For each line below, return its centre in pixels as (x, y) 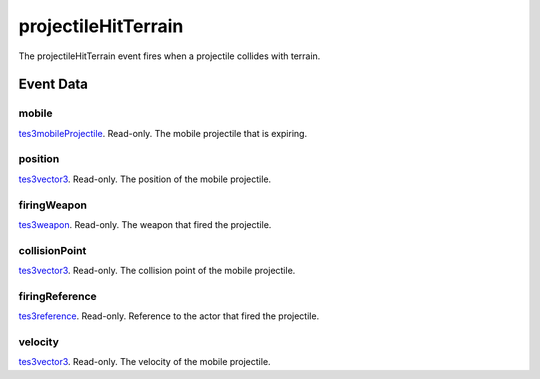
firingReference (57, 296)
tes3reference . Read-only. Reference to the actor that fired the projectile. (169, 316)
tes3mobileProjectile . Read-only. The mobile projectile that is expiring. (163, 133)
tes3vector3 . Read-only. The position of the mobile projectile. (145, 179)
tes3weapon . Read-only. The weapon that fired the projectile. (145, 224)
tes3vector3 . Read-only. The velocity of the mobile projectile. (144, 362)
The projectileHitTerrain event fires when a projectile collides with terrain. (169, 56)
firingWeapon (52, 205)
